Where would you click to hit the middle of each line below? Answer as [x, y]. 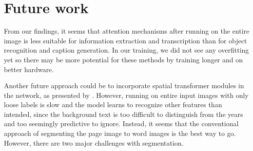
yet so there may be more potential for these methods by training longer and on [124, 59]
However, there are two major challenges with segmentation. [94, 142]
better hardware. [29, 69]
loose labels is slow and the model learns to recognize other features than [113, 104]
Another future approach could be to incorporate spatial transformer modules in [124, 85]
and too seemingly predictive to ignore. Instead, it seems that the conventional [121, 123]
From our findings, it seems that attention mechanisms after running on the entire [127, 31]
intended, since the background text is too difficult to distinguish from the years [124, 114]
